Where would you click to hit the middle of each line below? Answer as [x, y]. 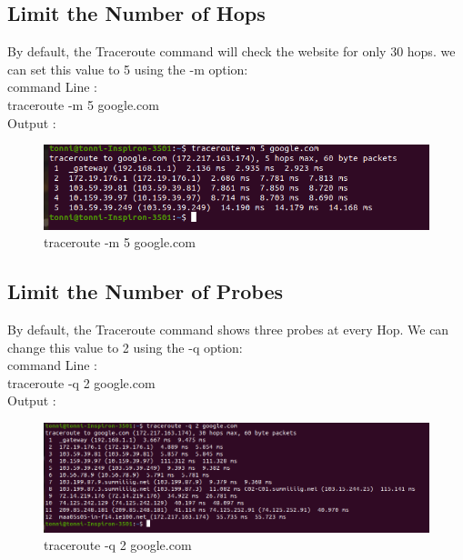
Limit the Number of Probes [146, 291]
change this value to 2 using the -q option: [125, 347]
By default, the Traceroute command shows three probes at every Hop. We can [228, 329]
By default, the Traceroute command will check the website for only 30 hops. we [231, 51]
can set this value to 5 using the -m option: [128, 69]
